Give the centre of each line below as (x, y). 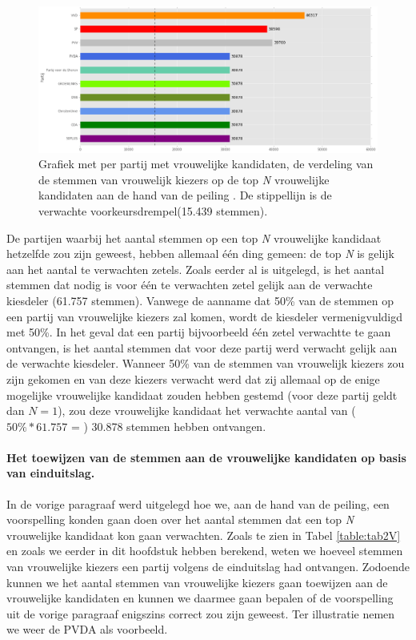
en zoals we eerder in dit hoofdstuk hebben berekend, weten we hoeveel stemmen (205, 551)
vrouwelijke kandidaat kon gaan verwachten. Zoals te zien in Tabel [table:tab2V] (204, 535)
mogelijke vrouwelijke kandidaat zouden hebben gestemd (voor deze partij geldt (202, 394)
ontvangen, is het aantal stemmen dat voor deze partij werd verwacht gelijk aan (202, 347)
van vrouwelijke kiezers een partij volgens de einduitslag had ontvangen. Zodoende (208, 567)
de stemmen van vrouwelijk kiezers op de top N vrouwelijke (184, 179)
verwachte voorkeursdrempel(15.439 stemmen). (153, 210)
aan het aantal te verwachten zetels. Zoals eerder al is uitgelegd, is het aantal (196, 269)
